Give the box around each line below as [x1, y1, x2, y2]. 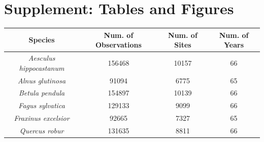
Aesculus [28, 53, 55, 63]
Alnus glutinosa [18, 75, 66, 85]
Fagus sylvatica [18, 100, 65, 111]
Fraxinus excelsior [14, 113, 70, 123]
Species [28, 34, 55, 45]
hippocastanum [19, 62, 64, 73]
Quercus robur [19, 125, 64, 135]
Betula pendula [18, 87, 65, 98]
